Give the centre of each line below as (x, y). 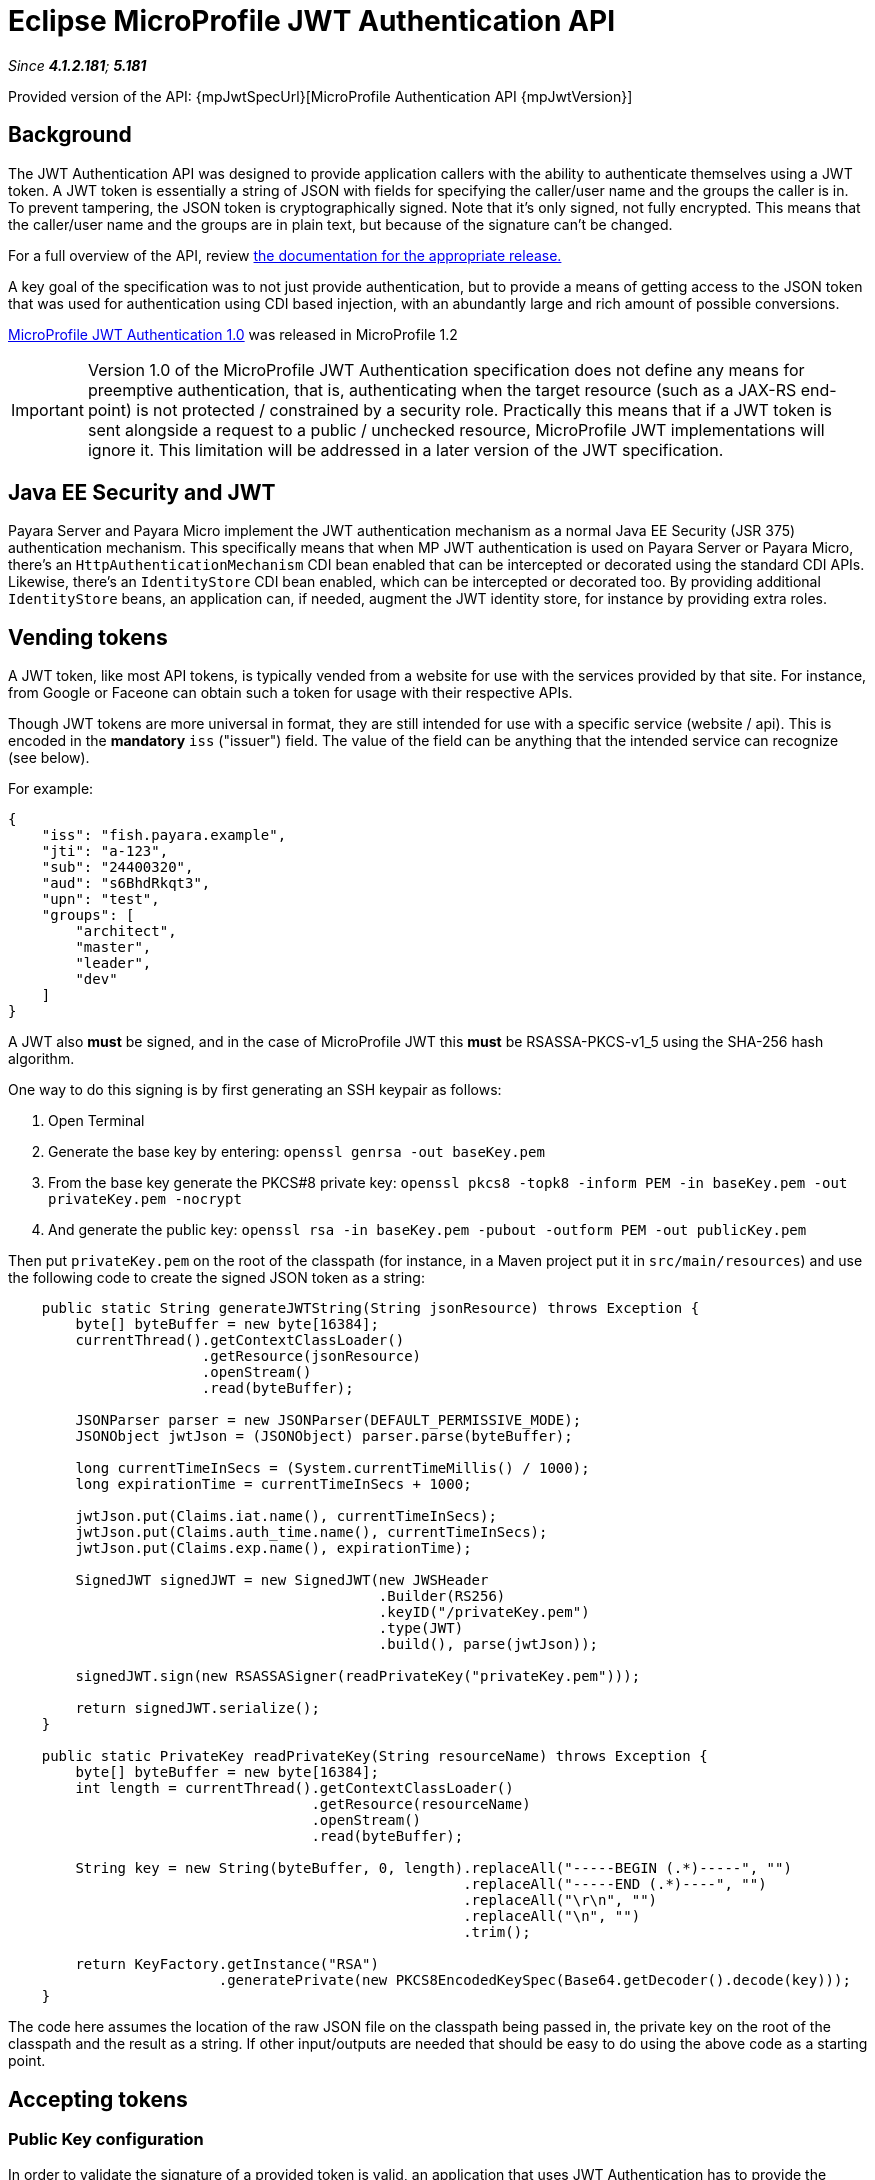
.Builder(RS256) (442, 1596)
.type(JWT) (421, 1628)
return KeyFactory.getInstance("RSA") (227, 1964)
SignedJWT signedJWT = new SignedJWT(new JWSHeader (282, 1580)
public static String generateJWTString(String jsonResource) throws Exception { (370, 1308)
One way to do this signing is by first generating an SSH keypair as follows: (255, 1090)
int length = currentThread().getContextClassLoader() (294, 1788)
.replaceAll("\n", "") (552, 1916)
